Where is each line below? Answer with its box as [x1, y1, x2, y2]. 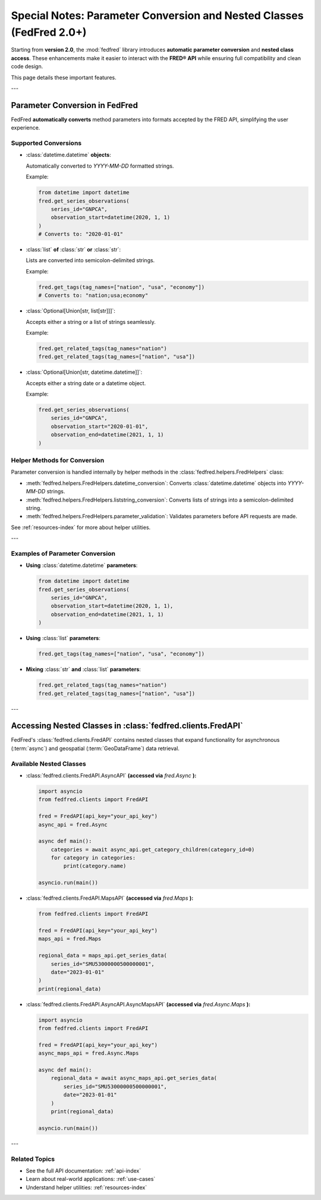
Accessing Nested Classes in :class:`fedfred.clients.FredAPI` [11, 721, 243, 731]
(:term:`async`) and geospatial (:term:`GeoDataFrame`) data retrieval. [11, 745, 180, 752]
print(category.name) [63, 862, 127, 870]
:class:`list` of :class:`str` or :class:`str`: [26, 246, 121, 253]
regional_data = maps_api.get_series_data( [38, 952, 168, 959]
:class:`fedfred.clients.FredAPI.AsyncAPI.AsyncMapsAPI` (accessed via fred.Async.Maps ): [26, 1000, 251, 1007]
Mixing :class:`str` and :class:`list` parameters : [26, 666, 141, 673]
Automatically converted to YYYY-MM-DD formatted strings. [26, 162, 174, 169]
